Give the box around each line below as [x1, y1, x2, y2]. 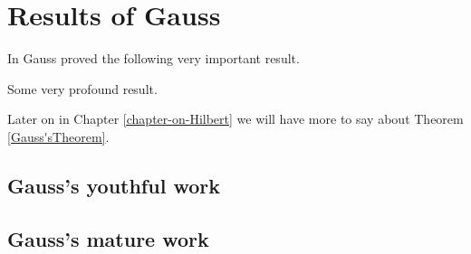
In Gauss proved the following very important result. [7, 49, 300, 68]
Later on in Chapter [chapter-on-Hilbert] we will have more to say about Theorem [7, 109, 464, 128]
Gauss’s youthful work [7, 171, 220, 199]
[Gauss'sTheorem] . [7, 127, 110, 146]
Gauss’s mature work [7, 224, 209, 252]
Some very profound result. [7, 79, 158, 98]
